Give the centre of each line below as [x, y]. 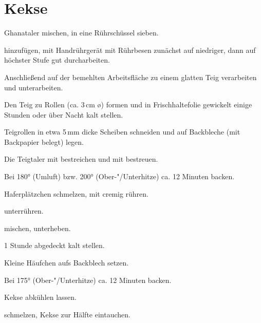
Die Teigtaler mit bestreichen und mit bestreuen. [81, 159]
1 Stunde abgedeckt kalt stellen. [54, 245]
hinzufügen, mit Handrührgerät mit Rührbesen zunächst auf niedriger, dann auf [130, 50]
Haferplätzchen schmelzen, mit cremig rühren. [76, 193]
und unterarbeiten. [34, 87]
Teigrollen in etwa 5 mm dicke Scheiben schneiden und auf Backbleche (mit [122, 132]
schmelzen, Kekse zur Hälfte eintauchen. [67, 314]
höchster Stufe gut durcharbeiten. [57, 60]
